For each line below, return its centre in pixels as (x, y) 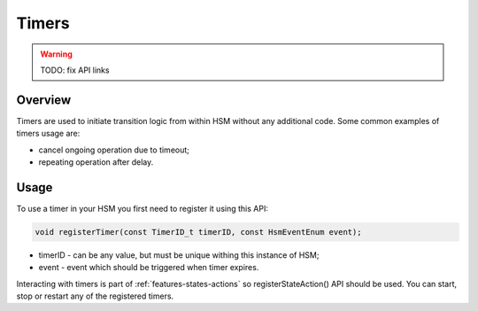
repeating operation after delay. (96, 162)
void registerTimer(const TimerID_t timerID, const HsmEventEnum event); (198, 232)
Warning (56, 54)
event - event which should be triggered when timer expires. (149, 268)
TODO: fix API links (75, 70)
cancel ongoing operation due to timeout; (114, 150)
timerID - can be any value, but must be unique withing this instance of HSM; (179, 255)
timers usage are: (48, 134)
